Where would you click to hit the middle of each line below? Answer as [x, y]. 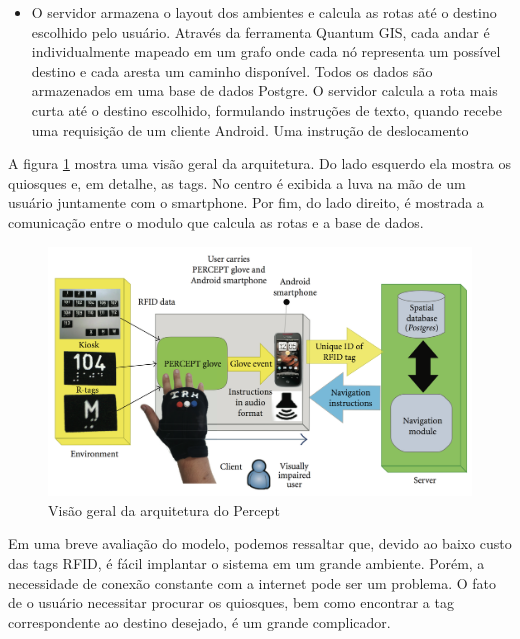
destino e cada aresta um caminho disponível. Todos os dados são [232, 70]
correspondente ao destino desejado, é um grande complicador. [199, 621]
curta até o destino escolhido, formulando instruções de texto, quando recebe [267, 109]
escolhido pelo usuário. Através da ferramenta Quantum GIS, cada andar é [260, 31]
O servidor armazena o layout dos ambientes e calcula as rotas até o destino [264, 12]
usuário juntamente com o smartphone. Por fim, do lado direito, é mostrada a [246, 202]
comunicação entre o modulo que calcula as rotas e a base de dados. [216, 221]
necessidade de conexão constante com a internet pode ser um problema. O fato [252, 582]
